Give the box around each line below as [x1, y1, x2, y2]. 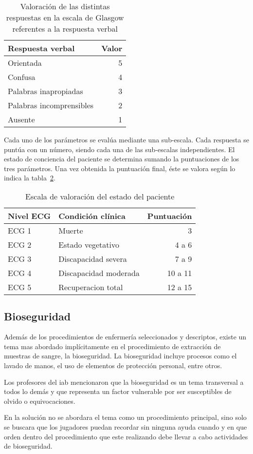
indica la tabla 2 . [4, 173, 55, 183]
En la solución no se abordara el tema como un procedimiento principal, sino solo [4, 412, 247, 422]
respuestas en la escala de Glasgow [6, 12, 124, 23]
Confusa [8, 71, 36, 82]
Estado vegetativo [58, 238, 119, 250]
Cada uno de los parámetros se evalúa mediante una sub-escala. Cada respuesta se [4, 135, 249, 144]
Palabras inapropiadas [8, 85, 83, 97]
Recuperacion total [58, 281, 123, 293]
